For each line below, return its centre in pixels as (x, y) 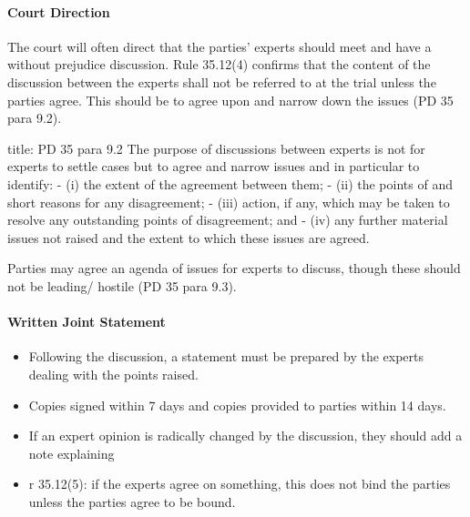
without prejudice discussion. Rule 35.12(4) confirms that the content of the (219, 64)
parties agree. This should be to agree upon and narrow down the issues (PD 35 (230, 100)
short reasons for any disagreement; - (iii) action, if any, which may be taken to (229, 202)
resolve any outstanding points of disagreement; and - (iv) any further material (228, 220)
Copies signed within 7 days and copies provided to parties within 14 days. (237, 405)
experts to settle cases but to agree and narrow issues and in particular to (214, 166)
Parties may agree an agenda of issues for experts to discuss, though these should (234, 268)
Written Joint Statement (87, 322)
